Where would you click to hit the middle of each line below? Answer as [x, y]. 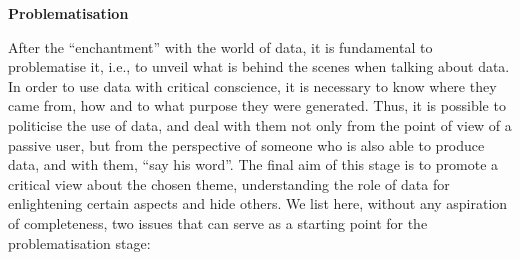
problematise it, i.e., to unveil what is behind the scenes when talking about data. [259, 66]
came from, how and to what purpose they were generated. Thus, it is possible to [257, 105]
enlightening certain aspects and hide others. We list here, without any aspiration [258, 203]
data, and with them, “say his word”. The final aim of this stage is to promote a [253, 164]
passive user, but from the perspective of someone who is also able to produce [246, 144]
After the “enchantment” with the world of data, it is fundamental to [220, 46]
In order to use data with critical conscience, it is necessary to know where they [252, 85]
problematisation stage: [79, 242]
